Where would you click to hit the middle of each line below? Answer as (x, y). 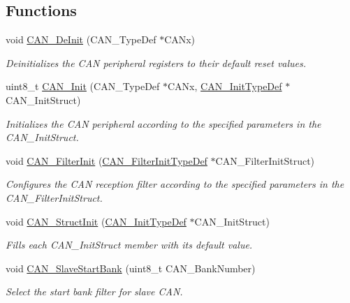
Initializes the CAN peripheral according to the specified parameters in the (163, 123)
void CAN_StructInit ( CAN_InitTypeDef (96, 221)
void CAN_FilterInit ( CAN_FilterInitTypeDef (107, 160)
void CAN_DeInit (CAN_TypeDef (81, 39)
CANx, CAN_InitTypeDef (225, 86)
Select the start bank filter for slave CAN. (94, 291)
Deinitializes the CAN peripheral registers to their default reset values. (156, 62)
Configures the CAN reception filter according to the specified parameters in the (175, 184)
